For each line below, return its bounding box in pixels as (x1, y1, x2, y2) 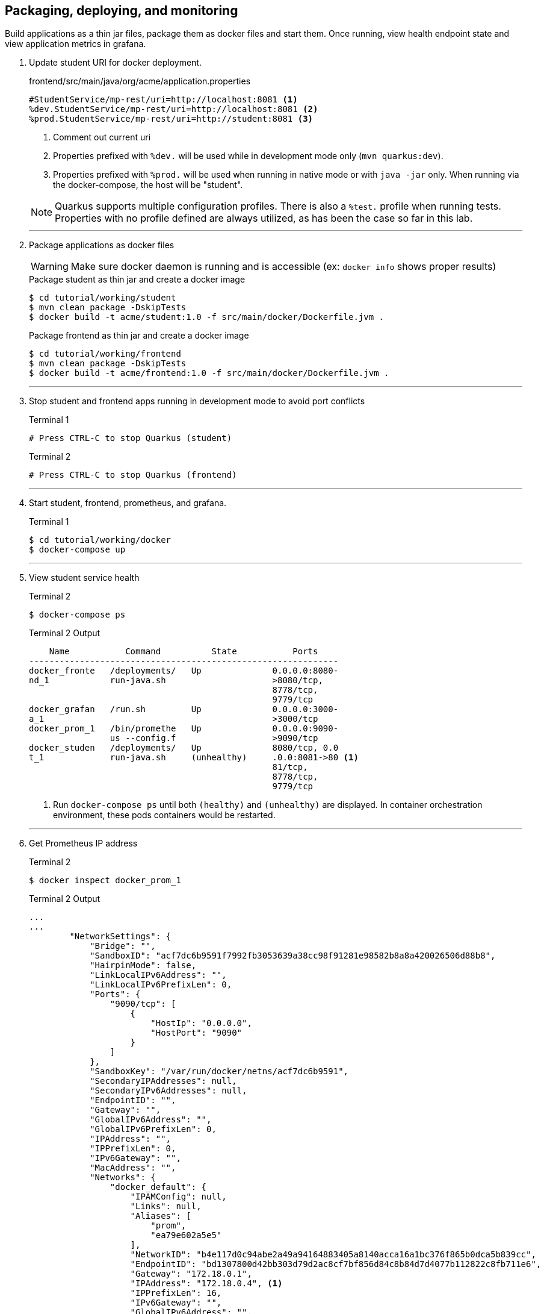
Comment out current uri (53, 132, 151, 143)
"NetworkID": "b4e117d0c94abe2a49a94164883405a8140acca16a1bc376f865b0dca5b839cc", (130, 1250, 536, 1260)
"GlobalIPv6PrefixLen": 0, (90, 1124, 217, 1134)
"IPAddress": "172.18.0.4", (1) (130, 1278, 283, 1289)
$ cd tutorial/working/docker (29, 535, 172, 545)
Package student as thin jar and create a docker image (29, 274, 246, 285)
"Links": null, (130, 1201, 202, 1212)
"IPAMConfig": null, (130, 1192, 227, 1202)
